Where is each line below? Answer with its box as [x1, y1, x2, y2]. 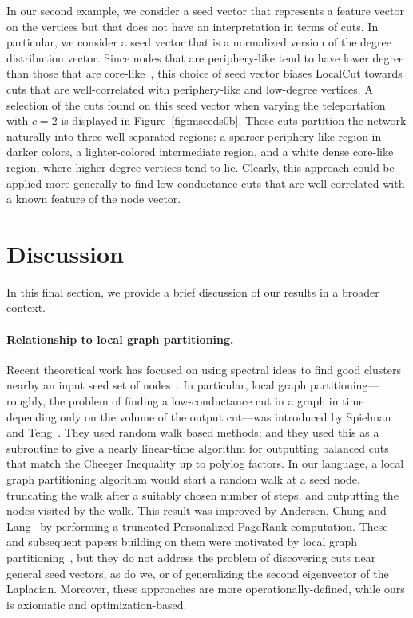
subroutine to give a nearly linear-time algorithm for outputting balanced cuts [6, 439, 389, 456]
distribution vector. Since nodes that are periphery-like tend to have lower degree [6, 49, 404, 66]
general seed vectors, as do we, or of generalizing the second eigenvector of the [6, 564, 389, 581]
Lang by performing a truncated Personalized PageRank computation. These [6, 517, 388, 534]
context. [6, 299, 46, 316]
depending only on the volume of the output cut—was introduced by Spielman [6, 408, 391, 425]
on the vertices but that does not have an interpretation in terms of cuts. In [6, 18, 379, 34]
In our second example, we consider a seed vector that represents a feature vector [6, 2, 404, 18]
